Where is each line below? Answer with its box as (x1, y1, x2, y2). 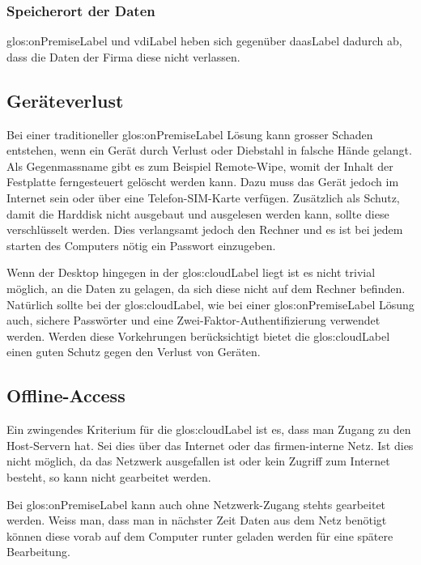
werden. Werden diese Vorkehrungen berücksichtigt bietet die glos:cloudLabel (6, 327, 390, 344)
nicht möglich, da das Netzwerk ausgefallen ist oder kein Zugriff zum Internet (6, 452, 390, 469)
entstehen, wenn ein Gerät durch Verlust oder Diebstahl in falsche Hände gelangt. (6, 142, 412, 159)
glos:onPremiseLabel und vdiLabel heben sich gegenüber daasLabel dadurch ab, (6, 32, 402, 49)
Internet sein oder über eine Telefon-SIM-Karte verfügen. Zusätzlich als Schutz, (6, 189, 400, 206)
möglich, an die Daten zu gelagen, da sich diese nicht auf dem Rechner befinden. (6, 279, 406, 296)
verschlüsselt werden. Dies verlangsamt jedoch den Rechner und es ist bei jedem (6, 221, 403, 238)
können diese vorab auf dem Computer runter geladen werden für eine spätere (6, 527, 393, 544)
